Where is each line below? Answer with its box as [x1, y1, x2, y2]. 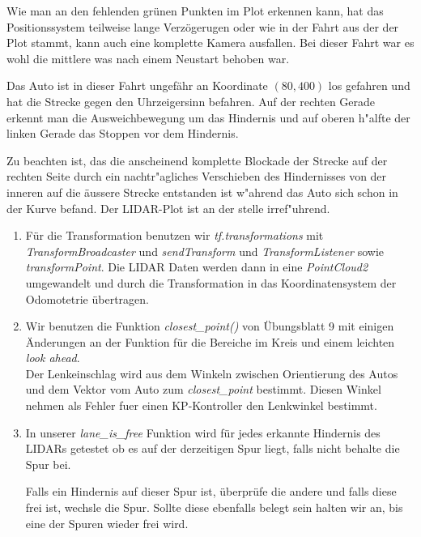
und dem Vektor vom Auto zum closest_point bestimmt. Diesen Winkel [25, 381, 381, 398]
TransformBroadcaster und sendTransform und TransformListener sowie [25, 242, 384, 259]
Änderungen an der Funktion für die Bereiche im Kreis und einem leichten [25, 333, 395, 350]
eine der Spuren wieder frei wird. [25, 514, 189, 531]
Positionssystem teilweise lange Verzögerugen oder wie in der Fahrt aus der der [6, 18, 399, 35]
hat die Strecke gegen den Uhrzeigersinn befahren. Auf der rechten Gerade [6, 92, 376, 109]
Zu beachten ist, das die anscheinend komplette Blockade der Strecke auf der [6, 151, 388, 168]
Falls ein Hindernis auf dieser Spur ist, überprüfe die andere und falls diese [25, 483, 397, 500]
